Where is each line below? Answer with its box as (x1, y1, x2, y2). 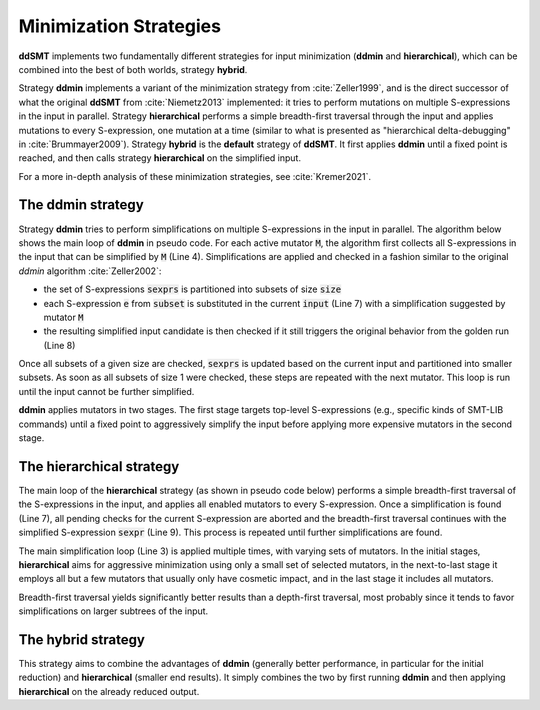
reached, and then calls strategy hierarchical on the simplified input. (18, 152, 302, 164)
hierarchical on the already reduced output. (18, 685, 200, 697)
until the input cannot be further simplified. (18, 385, 195, 397)
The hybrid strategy (18, 631, 145, 648)
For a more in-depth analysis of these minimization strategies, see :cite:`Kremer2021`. (18, 170, 372, 182)
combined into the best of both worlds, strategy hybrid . (18, 63, 248, 75)
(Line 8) (43, 339, 76, 351)
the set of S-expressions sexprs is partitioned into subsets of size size (43, 283, 342, 295)
